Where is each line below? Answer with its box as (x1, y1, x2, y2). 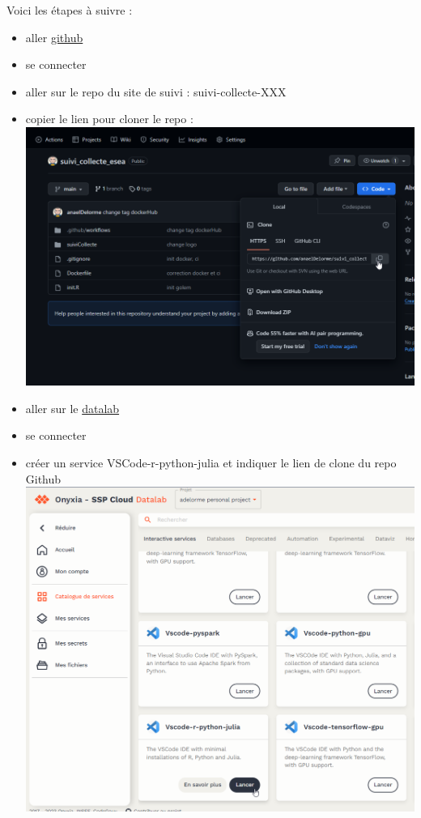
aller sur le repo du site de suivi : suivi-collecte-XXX (25, 83, 287, 100)
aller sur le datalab (25, 399, 120, 416)
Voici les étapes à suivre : (6, 2, 133, 18)
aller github (25, 28, 83, 45)
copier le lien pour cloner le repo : (25, 110, 193, 127)
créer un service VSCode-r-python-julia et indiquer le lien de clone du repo (25, 454, 397, 471)
